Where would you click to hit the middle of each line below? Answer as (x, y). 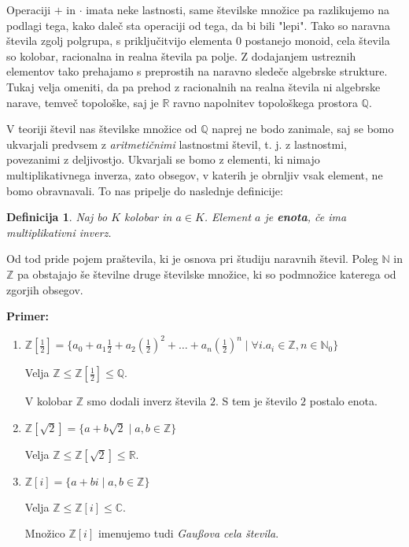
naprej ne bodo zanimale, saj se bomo (303, 129)
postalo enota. (343, 401)
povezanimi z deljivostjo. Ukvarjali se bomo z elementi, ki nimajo (163, 159)
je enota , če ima (306, 217)
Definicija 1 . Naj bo (57, 217)
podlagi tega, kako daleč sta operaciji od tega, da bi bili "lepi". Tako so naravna (198, 25)
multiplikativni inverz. (59, 232)
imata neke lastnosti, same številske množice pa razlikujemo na (238, 9)
